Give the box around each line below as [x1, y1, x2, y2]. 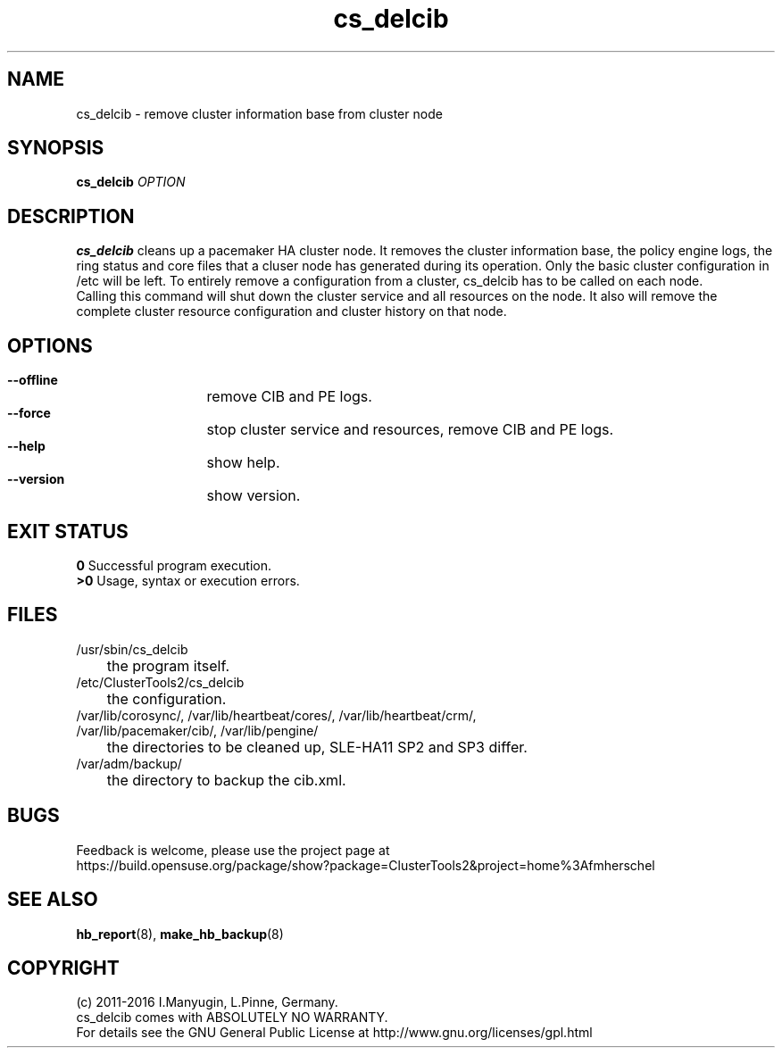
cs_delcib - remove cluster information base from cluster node [76, 105, 443, 121]
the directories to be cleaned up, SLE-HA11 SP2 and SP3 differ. [106, 737, 528, 756]
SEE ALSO [7, 888, 98, 911]
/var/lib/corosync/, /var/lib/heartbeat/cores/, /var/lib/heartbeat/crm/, [76, 707, 477, 723]
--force [7, 405, 51, 421]
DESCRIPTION [7, 204, 135, 228]
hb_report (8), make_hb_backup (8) [76, 926, 284, 942]
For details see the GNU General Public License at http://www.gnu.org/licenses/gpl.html [76, 1025, 593, 1041]
